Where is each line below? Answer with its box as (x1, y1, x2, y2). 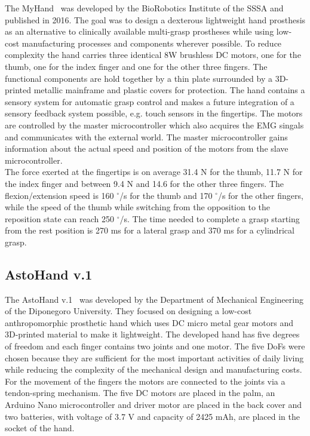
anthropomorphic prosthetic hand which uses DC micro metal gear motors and (5, 316, 293, 328)
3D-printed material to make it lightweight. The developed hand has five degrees (5, 328, 300, 340)
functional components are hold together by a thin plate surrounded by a (5, 72, 272, 84)
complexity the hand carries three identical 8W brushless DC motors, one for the (5, 48, 301, 61)
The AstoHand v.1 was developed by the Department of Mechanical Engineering (5, 293, 303, 305)
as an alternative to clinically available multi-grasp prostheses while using (5, 25, 274, 38)
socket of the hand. (5, 422, 75, 434)
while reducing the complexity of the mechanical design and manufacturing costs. (5, 363, 302, 376)
